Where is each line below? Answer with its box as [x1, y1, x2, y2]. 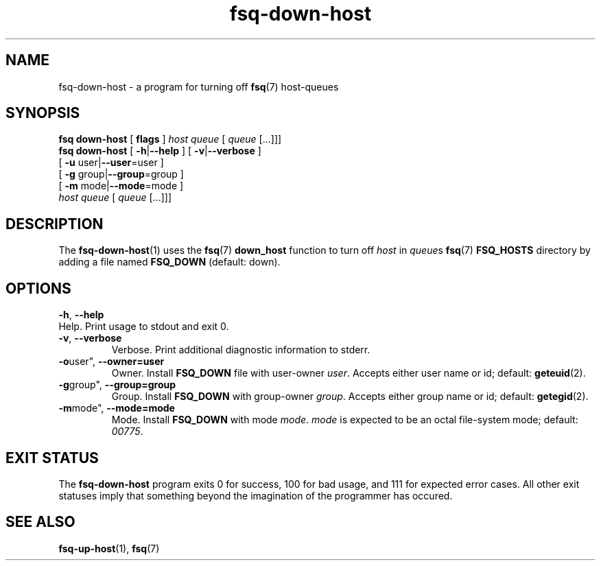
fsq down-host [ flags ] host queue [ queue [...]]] [58, 133, 282, 145]
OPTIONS [5, 279, 71, 297]
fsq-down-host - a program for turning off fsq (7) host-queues [58, 80, 339, 93]
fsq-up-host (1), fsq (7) [58, 542, 160, 554]
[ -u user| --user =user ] [58, 156, 164, 169]
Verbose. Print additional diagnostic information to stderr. [111, 344, 370, 356]
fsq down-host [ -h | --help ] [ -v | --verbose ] [58, 145, 261, 157]
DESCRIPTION [5, 215, 104, 233]
